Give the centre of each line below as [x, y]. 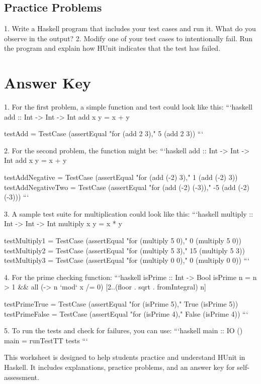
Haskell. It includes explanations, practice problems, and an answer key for [119, 367]
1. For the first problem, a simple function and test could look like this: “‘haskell [128, 107]
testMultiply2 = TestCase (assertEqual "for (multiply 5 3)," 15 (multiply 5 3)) [124, 250]
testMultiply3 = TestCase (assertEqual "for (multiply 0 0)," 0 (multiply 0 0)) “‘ [127, 260]
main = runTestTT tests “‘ [46, 340]
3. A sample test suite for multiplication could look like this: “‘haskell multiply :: [129, 213]
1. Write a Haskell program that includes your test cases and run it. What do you [130, 28]
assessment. [22, 377]
